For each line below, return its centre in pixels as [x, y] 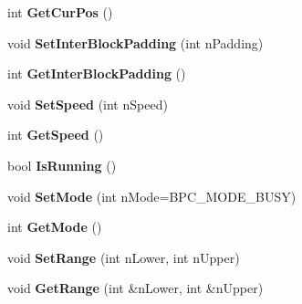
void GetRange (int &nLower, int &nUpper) [135, 288]
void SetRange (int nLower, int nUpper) [124, 257]
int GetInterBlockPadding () [97, 73]
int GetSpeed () [56, 135]
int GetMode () [55, 227]
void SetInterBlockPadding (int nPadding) [135, 42]
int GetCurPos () [60, 12]
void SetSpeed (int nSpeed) [88, 104]
